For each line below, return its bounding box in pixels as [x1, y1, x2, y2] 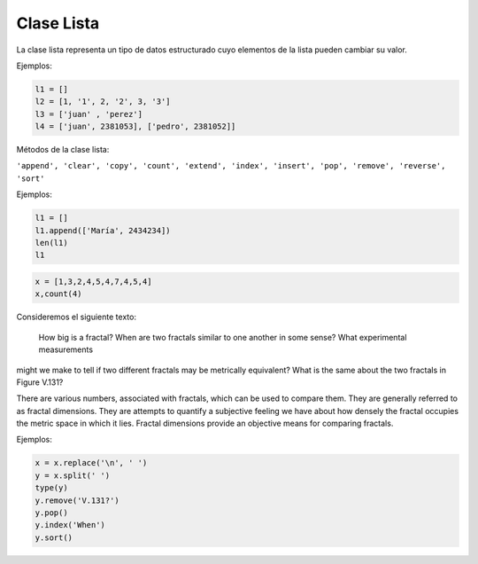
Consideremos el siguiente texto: [16, 311, 137, 323]
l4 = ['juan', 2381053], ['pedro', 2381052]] [35, 121, 236, 132]
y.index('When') [35, 520, 106, 530]
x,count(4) [35, 289, 82, 299]
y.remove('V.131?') [35, 495, 119, 505]
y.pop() [35, 508, 68, 518]
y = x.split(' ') [35, 470, 111, 481]
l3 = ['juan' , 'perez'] [35, 109, 143, 119]
